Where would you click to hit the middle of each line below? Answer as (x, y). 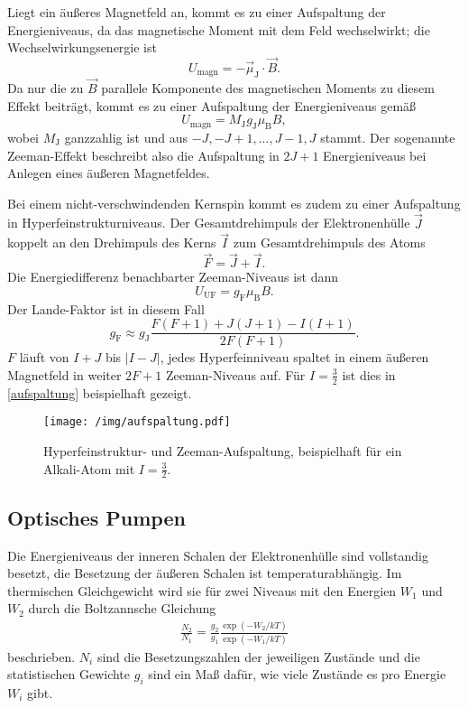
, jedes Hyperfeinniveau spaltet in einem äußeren (294, 357)
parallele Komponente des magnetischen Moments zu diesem (268, 88)
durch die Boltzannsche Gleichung (122, 608)
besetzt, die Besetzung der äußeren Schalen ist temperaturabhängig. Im (205, 573)
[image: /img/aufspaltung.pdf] (137, 422)
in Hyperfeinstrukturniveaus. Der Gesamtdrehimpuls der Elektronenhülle (209, 223)
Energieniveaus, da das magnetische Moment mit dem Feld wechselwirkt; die (219, 29)
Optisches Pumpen (96, 517)
